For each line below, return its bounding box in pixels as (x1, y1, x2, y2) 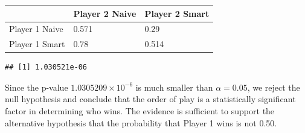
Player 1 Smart (9, 37, 65, 50)
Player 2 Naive (73, 7, 136, 19)
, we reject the (247, 80, 300, 93)
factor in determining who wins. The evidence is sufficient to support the (5, 105, 275, 117)
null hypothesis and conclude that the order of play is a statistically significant (5, 92, 296, 105)
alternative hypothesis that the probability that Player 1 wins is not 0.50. (5, 116, 277, 129)
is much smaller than (135, 80, 213, 93)
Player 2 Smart (144, 7, 210, 19)
